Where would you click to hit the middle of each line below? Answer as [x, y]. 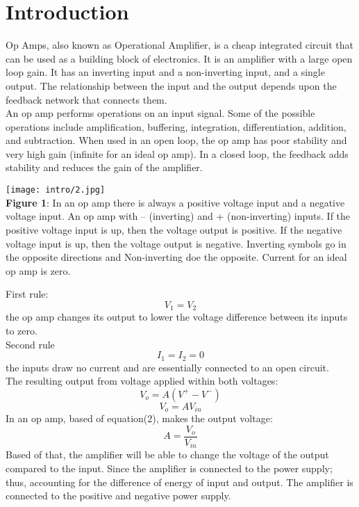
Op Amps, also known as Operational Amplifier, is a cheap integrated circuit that [179, 45]
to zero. [22, 330]
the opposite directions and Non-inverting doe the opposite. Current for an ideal [176, 257]
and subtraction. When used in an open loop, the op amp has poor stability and [176, 140]
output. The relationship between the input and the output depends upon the [171, 85]
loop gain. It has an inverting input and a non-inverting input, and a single [165, 72]
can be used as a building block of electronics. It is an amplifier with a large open [179, 58]
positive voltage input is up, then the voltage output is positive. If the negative [174, 229]
